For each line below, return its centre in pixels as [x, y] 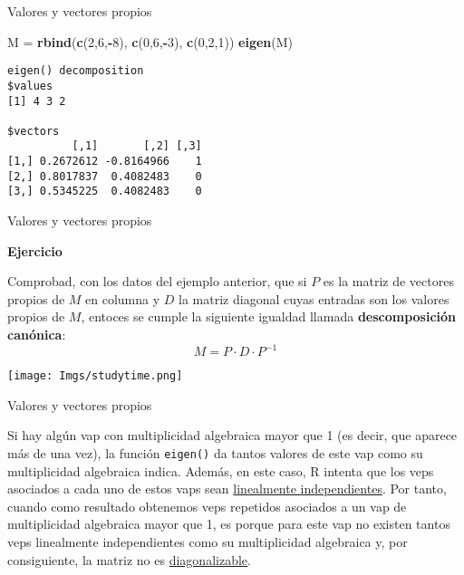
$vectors [34, 131]
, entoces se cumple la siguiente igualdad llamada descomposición [269, 316]
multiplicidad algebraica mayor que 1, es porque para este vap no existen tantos [229, 524]
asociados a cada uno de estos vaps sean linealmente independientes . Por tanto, [227, 489]
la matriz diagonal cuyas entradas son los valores [314, 298]
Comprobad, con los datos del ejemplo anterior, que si [157, 281]
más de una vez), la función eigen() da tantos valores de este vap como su [215, 453]
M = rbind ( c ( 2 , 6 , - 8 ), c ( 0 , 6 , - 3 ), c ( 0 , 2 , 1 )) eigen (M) [150, 41]
